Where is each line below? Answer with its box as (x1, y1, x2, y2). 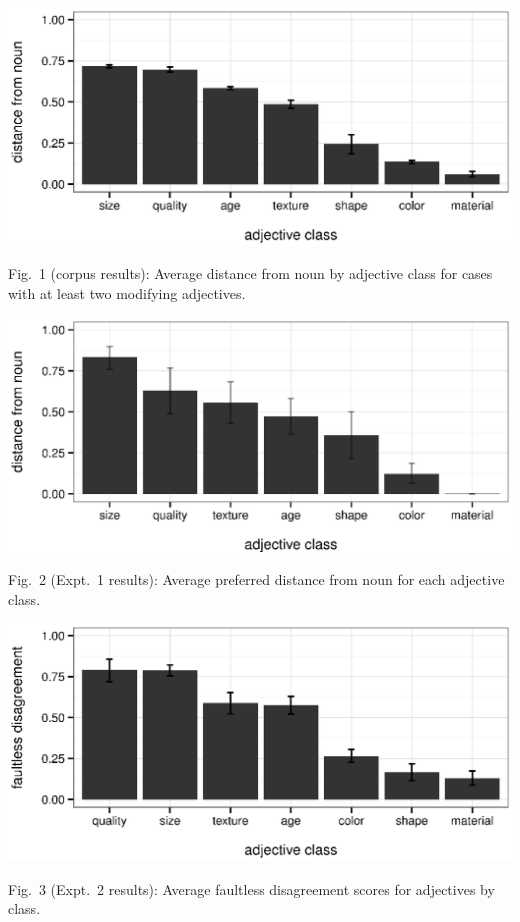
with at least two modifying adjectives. (8, 282, 246, 303)
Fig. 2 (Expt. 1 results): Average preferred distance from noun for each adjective (8, 569, 505, 590)
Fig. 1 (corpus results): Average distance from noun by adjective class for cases (8, 263, 493, 284)
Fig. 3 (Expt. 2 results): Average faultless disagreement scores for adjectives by (8, 878, 495, 899)
